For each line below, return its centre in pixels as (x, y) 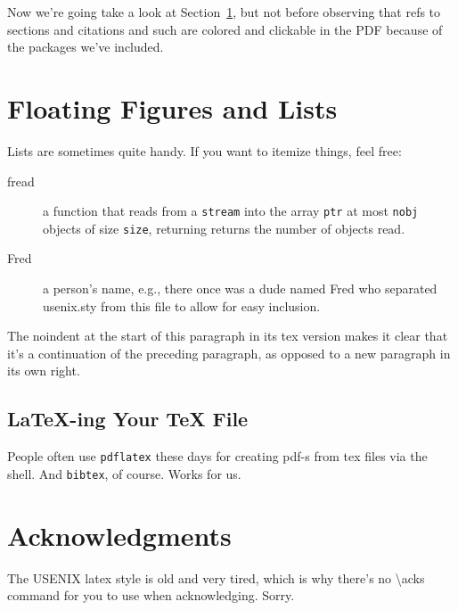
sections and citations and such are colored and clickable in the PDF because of (225, 29)
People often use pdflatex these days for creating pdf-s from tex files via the (217, 456)
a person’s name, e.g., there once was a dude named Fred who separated (240, 288)
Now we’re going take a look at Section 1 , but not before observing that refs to (224, 12)
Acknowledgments (119, 535)
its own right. (44, 371)
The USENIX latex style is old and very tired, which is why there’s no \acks (216, 577)
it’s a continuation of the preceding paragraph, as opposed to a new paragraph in (229, 353)
